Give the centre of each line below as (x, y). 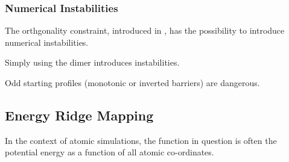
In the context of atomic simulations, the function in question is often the (141, 140)
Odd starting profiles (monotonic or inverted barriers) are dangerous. (132, 83)
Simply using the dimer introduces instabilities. (92, 62)
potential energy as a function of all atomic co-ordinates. (110, 152)
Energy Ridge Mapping (79, 115)
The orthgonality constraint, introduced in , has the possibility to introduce (145, 30)
